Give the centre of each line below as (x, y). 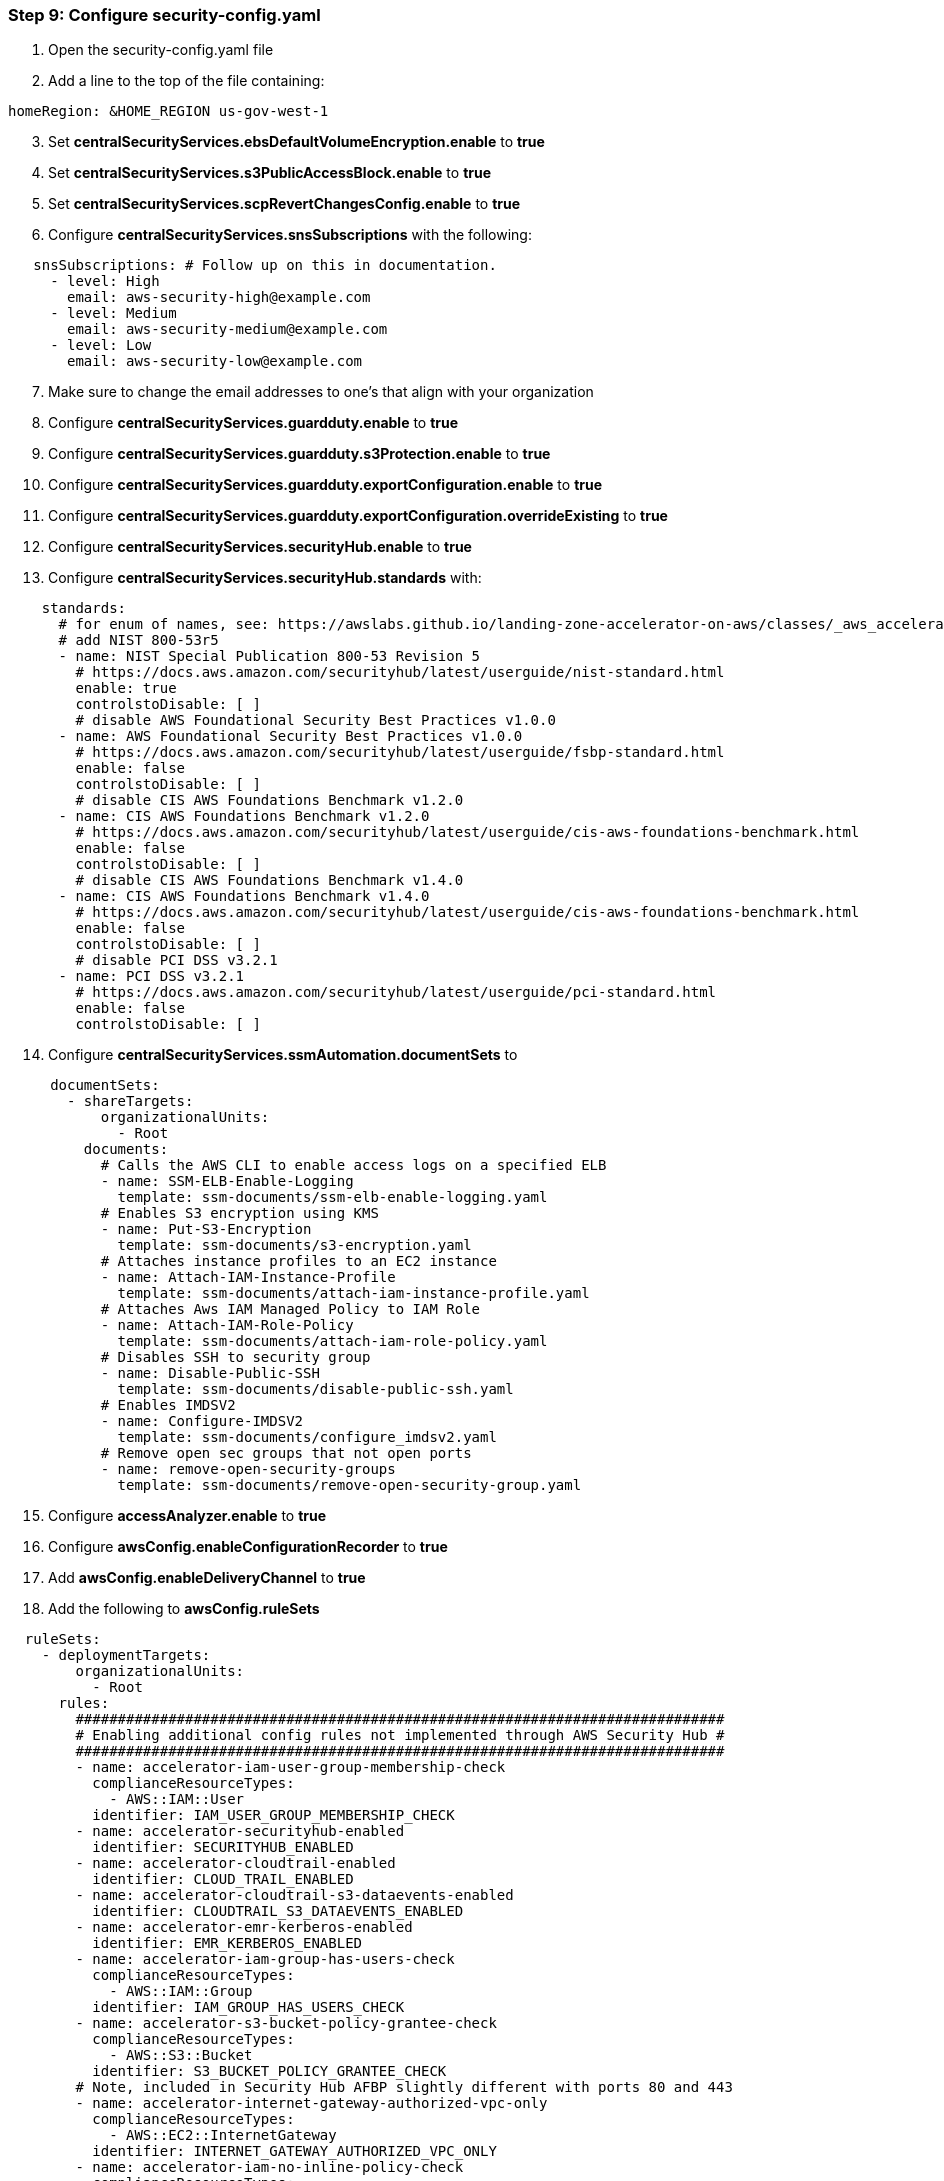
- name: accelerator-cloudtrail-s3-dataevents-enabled (294, 1895)
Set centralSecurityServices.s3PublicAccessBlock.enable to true (270, 173)
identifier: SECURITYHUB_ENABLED (223, 1847)
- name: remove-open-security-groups (248, 1469)
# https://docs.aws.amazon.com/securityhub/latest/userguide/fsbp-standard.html (400, 752)
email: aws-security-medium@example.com (227, 329)
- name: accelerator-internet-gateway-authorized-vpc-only (311, 2103)
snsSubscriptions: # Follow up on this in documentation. (265, 265)
